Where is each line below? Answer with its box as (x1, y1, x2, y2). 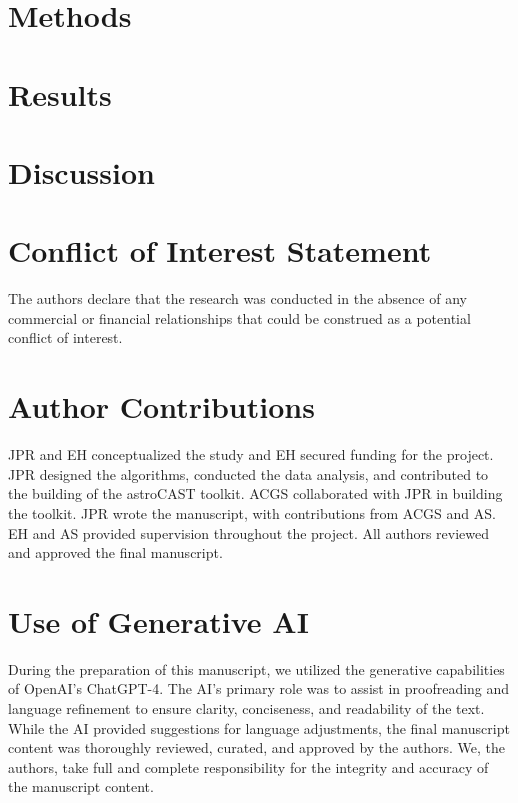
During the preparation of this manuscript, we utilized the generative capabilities (8, 658, 505, 679)
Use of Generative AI (8, 600, 309, 641)
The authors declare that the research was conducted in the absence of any (8, 288, 467, 309)
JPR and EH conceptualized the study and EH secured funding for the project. (8, 444, 494, 465)
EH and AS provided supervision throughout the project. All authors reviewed (8, 522, 490, 543)
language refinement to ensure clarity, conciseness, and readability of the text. (8, 698, 485, 719)
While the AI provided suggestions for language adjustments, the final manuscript (8, 717, 510, 738)
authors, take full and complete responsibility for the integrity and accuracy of (8, 756, 489, 777)
